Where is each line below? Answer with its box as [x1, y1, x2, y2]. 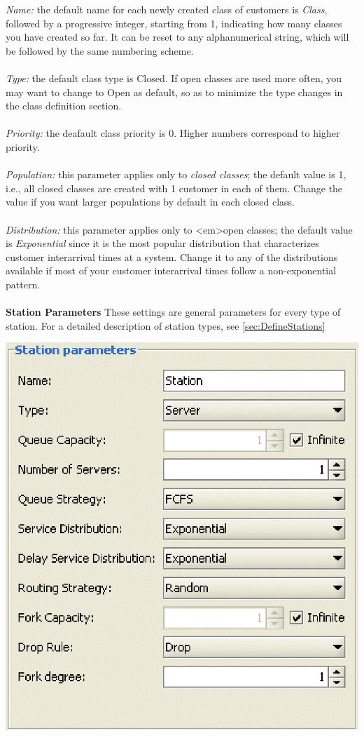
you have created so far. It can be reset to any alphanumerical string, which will [6, 29, 349, 44]
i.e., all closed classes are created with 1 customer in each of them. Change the [6, 180, 343, 195]
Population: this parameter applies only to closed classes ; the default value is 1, [6, 167, 346, 182]
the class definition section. [6, 98, 122, 113]
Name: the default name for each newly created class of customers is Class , [6, 2, 328, 16]
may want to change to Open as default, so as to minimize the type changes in [6, 84, 343, 99]
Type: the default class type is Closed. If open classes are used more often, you [6, 70, 342, 85]
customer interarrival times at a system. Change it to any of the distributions [6, 249, 338, 264]
